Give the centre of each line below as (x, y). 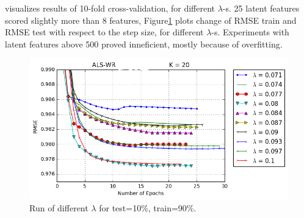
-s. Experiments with (250, 32)
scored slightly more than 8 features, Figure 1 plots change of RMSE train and (151, 20)
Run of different (59, 208)
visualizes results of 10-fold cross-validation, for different (110, 8)
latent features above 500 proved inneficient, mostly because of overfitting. (144, 44)
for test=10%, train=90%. (148, 208)
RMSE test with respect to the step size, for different (104, 32)
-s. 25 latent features (261, 8)
